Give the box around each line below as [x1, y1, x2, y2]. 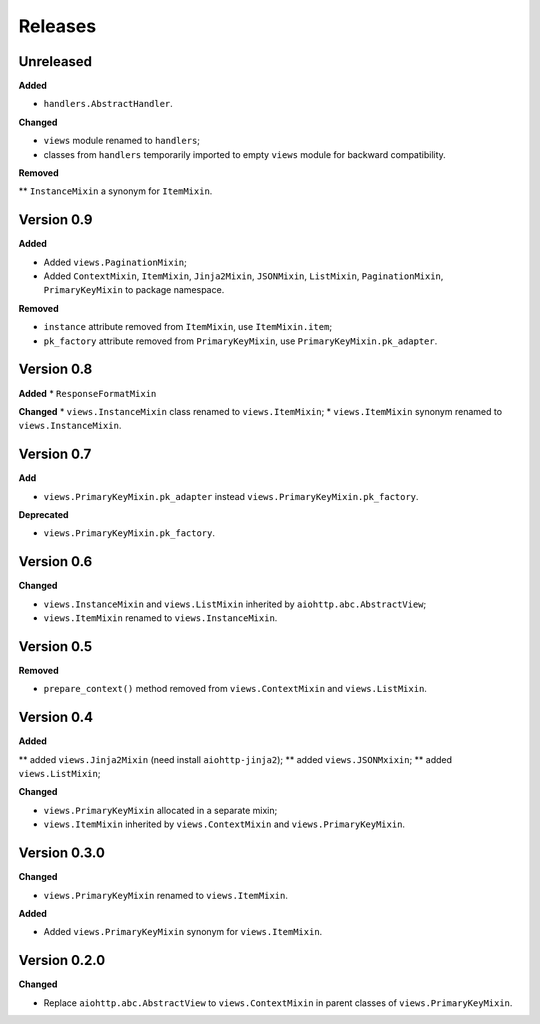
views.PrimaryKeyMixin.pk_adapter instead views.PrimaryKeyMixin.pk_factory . [43, 490, 419, 502]
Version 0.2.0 [18, 952, 106, 969]
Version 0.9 [18, 211, 93, 229]
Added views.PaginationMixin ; [43, 256, 187, 268]
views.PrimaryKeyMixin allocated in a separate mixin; [43, 804, 278, 816]
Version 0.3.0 [18, 845, 105, 862]
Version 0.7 [18, 446, 92, 463]
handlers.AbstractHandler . [43, 98, 174, 110]
